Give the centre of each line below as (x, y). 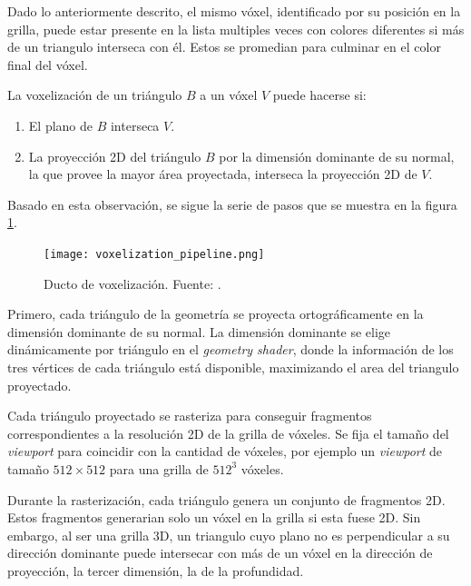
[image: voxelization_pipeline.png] (154, 254)
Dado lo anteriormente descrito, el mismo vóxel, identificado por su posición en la (234, 11)
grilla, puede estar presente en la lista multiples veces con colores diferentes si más (236, 29)
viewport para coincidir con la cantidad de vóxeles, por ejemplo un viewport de (225, 451)
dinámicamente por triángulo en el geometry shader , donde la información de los (231, 349)
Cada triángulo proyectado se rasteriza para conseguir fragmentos (190, 416)
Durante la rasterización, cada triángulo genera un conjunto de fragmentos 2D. (226, 499)
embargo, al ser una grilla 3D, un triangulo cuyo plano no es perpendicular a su (229, 535)
